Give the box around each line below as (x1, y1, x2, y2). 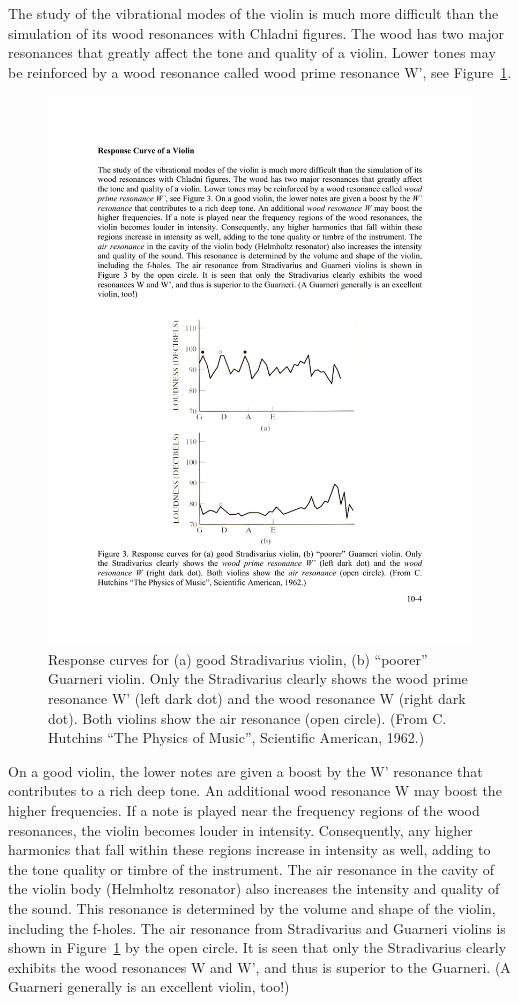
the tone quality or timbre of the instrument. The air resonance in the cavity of (8, 858, 495, 879)
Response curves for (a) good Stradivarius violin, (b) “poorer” (48, 648, 428, 669)
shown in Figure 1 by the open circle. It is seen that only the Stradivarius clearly (8, 937, 507, 958)
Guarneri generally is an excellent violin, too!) (8, 976, 290, 997)
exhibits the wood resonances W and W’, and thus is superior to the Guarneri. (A (8, 956, 511, 977)
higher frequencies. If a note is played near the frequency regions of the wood (8, 800, 480, 821)
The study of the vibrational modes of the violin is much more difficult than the (8, 3, 499, 23)
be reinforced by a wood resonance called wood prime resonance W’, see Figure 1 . (8, 61, 512, 82)
